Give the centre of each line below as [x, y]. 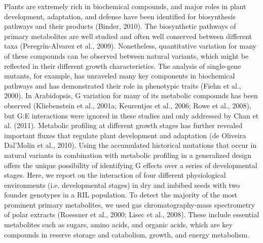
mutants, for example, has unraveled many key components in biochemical [120, 76]
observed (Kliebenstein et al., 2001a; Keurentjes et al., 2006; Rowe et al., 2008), [128, 105]
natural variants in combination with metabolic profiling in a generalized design [128, 155]
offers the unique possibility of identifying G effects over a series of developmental [131, 165]
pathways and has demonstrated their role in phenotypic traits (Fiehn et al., [123, 85]
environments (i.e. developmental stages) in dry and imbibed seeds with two [122, 185]
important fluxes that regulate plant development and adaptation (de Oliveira [125, 135]
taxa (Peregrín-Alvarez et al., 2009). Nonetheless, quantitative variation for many [130, 46]
